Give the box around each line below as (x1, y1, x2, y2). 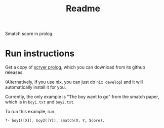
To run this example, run (5, 109, 55, 115)
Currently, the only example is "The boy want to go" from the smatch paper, (5, 94, 160, 100)
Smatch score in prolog (5, 31, 53, 37)
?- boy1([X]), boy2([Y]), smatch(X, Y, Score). (5, 118, 105, 123)
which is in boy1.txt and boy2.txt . (5, 99, 75, 105)
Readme (66, 3, 100, 14)
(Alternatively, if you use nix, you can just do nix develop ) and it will (5, 79, 143, 85)
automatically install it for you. (5, 84, 66, 90)
